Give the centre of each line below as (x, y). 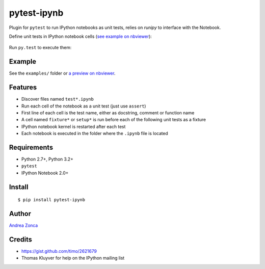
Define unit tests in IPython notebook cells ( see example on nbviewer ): (80, 36)
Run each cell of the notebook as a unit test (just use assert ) (84, 106)
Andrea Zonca (24, 225)
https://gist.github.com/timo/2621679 (59, 251)
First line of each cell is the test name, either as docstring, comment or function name (108, 112)
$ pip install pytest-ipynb (52, 200)
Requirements (31, 147)
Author (20, 214)
